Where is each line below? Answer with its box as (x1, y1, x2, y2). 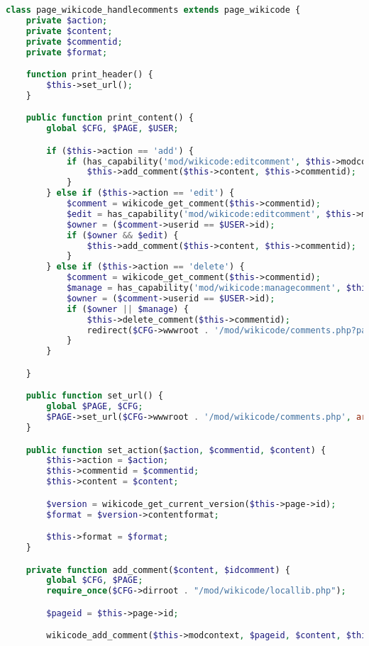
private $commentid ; (26, 36, 123, 47)
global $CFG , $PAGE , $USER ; (46, 123, 179, 134)
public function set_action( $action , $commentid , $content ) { (26, 445, 326, 455)
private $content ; (26, 26, 113, 36)
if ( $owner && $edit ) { (66, 230, 179, 240)
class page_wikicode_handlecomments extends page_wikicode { (6, 5, 301, 15)
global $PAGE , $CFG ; (46, 401, 143, 412)
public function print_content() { (26, 113, 194, 123)
